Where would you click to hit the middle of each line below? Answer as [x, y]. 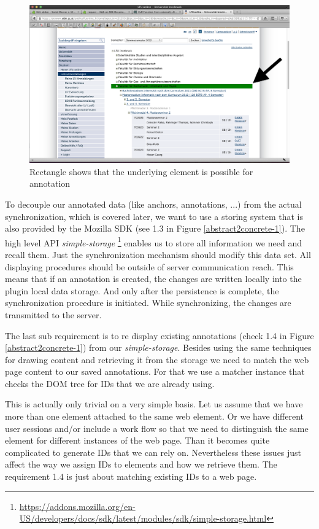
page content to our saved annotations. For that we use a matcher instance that [155, 371]
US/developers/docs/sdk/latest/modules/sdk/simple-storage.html [143, 518]
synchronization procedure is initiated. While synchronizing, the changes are [148, 303]
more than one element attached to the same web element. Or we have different [154, 416]
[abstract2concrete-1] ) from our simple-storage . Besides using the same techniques [158, 347]
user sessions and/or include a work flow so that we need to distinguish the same [157, 428]
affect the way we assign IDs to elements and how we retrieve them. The [141, 464]
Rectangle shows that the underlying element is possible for [141, 171]
